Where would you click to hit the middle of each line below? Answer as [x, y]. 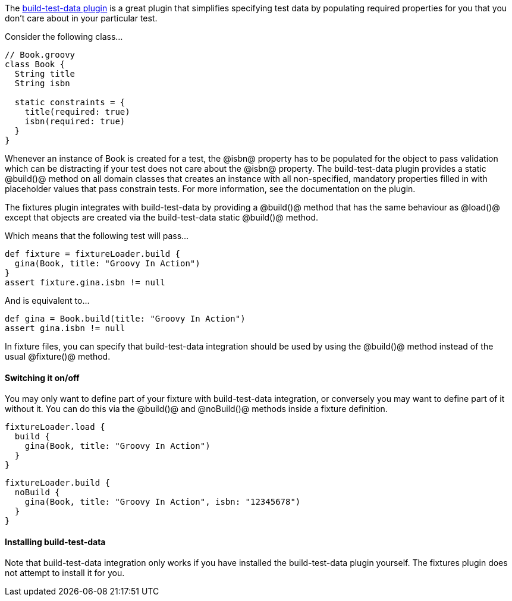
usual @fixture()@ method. [58, 356]
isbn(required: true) [75, 121]
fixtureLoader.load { [55, 427]
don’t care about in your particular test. [81, 18]
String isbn [42, 83]
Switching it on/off [42, 377]
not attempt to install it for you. [65, 573]
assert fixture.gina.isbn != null [85, 282]
